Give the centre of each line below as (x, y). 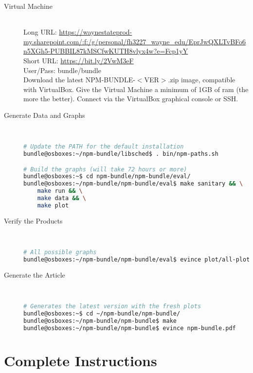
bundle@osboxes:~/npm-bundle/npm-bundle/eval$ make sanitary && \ (133, 184)
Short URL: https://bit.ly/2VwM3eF (79, 60)
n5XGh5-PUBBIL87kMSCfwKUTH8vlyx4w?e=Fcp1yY (106, 51)
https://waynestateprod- (96, 32)
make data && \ (62, 198)
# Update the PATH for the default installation (104, 147)
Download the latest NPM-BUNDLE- (79, 80)
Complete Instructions (81, 360)
